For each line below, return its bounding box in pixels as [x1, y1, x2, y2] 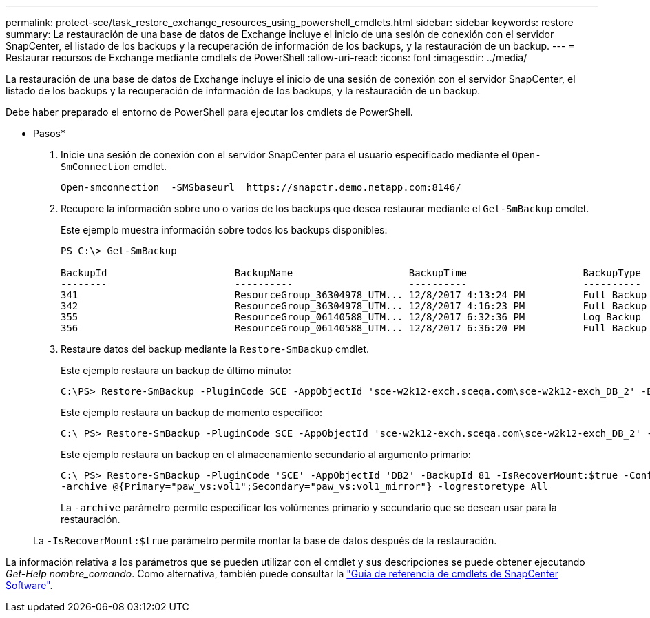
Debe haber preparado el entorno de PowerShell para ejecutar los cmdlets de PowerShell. [6, 106, 413, 118]
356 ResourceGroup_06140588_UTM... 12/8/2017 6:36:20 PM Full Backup [61, 322, 647, 333]
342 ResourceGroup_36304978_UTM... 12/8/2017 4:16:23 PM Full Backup [61, 300, 647, 311]
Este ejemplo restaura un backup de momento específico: [61, 406, 323, 418]
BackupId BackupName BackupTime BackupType [61, 267, 641, 278]
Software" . [6, 579, 53, 591]
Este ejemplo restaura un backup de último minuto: [61, 364, 291, 376]
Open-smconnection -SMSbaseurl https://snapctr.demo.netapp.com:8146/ [61, 182, 461, 193]
